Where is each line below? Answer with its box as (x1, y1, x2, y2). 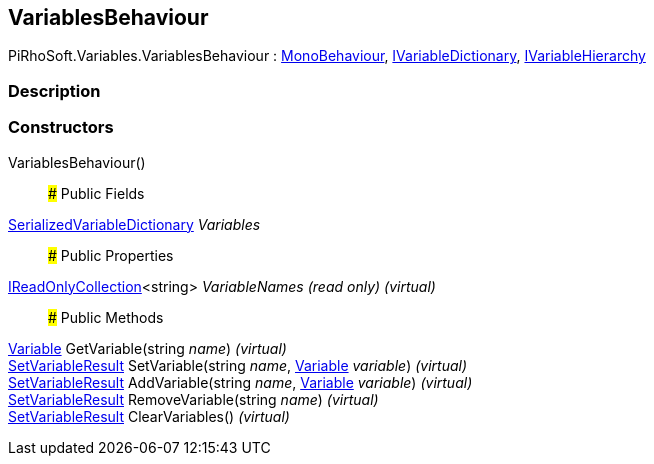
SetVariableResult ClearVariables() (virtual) (8, 407, 290, 425)
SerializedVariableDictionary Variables (8, 215, 261, 233)
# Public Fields (48, 184, 145, 202)
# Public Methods (48, 308, 164, 326)
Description (8, 80, 101, 101)
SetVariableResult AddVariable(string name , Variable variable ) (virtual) (8, 373, 473, 391)
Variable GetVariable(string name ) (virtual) (8, 339, 287, 357)
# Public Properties (48, 246, 174, 264)
